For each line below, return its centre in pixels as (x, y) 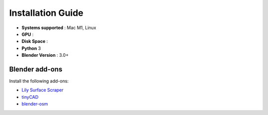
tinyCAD (30, 97)
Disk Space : (35, 41)
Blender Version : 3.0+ (45, 55)
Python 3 (31, 48)
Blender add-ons (36, 69)
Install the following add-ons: (39, 81)
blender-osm (35, 104)
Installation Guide (46, 13)
